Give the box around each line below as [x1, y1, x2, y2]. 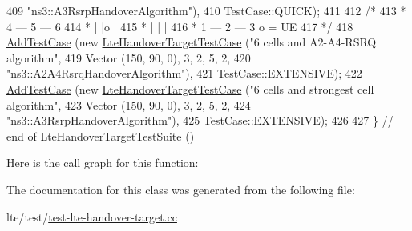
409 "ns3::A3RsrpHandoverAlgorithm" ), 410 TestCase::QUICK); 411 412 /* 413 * [6, 2, 406, 18]
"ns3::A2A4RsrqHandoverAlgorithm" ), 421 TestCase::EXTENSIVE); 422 [6, 65, 362, 82]
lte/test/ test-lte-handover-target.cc [6, 208, 177, 225]
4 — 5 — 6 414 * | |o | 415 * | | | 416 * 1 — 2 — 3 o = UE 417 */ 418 [6, 18, 353, 34]
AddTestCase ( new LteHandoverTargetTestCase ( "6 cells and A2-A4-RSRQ [6, 34, 377, 50]
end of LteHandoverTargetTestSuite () [6, 127, 195, 144]
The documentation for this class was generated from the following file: [6, 181, 355, 197]
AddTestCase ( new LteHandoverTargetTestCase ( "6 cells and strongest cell [6, 80, 374, 97]
